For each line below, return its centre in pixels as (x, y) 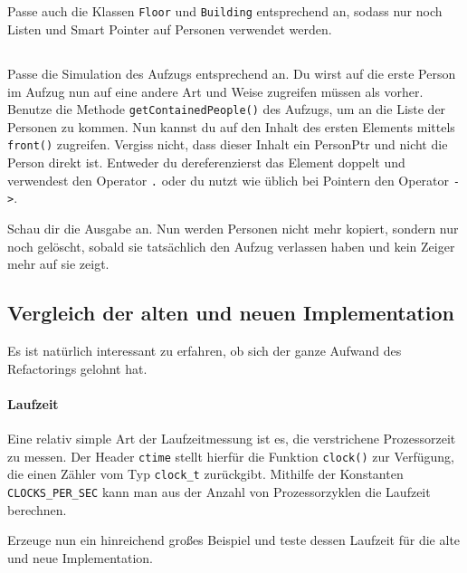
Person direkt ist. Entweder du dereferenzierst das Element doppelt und (206, 162)
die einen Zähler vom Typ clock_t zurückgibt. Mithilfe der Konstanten (205, 474)
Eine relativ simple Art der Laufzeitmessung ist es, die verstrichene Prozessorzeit (232, 438)
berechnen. (37, 509)
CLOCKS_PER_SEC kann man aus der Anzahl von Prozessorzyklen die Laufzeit (219, 491)
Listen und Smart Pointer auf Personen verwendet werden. (170, 29)
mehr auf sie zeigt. (58, 264)
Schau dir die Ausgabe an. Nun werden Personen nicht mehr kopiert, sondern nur (233, 229)
